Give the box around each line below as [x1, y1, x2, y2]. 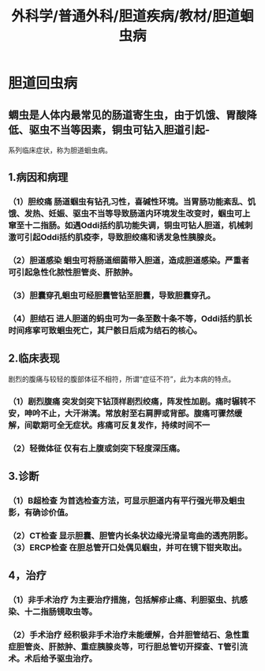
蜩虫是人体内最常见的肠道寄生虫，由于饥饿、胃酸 [8, 108, 247, 122]
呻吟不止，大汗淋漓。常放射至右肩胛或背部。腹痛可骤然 [24, 407, 235, 418]
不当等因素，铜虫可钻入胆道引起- [49, 123, 211, 137]
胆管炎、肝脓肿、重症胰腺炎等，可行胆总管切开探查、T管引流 [16, 641, 248, 652]
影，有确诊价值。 [8, 507, 73, 518]
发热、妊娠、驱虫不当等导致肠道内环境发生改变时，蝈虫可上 [24, 208, 251, 219]
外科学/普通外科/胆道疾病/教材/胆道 [11, 7, 241, 25]
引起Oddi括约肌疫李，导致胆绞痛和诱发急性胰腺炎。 [24, 232, 221, 243]
